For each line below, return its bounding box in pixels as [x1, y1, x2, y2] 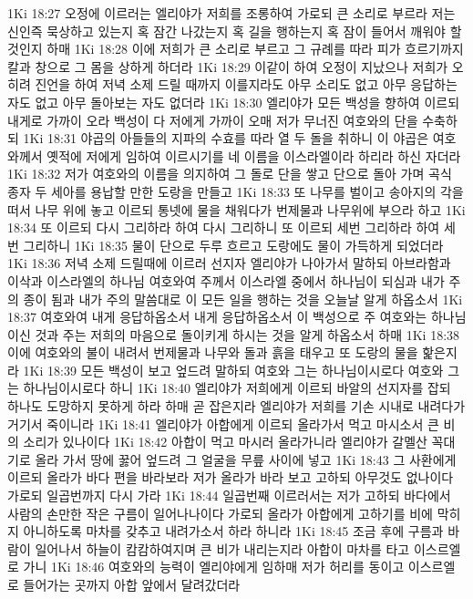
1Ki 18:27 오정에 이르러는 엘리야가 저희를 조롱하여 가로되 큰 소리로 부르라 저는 [7, 4, 456, 22]
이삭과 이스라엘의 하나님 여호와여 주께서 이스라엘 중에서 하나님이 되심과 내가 [7, 271, 445, 290]
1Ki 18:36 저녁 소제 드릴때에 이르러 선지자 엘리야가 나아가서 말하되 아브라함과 [7, 253, 451, 273]
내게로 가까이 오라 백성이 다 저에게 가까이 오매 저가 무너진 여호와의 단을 [7, 110, 418, 129]
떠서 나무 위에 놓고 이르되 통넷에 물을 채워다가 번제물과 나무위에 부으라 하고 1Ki [7, 200, 466, 219]
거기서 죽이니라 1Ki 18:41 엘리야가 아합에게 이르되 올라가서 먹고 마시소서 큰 [7, 414, 439, 433]
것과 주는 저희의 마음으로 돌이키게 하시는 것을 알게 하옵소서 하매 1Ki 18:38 [35, 325, 460, 344]
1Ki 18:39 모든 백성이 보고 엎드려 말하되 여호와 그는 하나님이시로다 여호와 [23, 360, 444, 379]
